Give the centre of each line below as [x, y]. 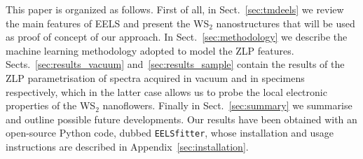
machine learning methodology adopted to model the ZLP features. [150, 50]
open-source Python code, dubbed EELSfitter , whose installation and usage [170, 133]
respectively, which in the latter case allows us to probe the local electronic [166, 91]
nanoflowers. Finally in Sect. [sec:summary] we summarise [227, 105]
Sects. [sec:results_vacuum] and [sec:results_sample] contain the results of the [175, 64]
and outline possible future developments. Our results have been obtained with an [181, 119]
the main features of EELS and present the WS [108, 23]
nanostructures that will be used [286, 23]
